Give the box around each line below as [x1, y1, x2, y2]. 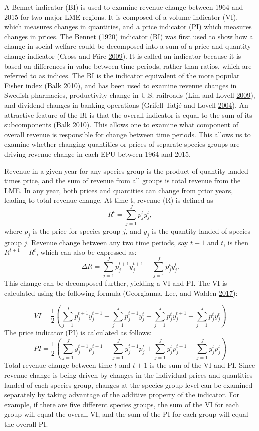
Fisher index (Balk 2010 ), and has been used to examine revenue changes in [4, 80, 237, 90]
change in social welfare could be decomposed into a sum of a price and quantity [4, 41, 251, 51]
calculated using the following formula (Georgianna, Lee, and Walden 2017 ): [4, 287, 238, 298]
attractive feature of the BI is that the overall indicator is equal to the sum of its [4, 109, 252, 120]
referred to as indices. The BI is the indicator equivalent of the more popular [4, 70, 240, 81]
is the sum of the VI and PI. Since [149, 360, 255, 370]
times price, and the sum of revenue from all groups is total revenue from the [4, 175, 241, 186]
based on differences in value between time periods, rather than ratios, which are [4, 60, 252, 71]
